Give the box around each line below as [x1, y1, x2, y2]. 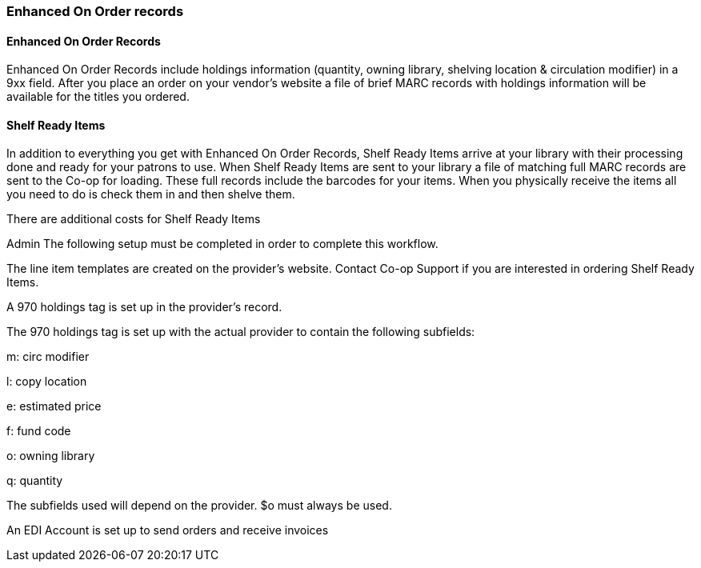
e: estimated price [6, 399, 102, 414]
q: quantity [6, 474, 63, 488]
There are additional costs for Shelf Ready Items [6, 212, 261, 226]
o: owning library [6, 449, 95, 463]
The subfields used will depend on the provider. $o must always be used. [6, 498, 392, 513]
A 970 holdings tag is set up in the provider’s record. [6, 300, 282, 314]
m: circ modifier [6, 350, 90, 364]
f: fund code [6, 424, 71, 438]
